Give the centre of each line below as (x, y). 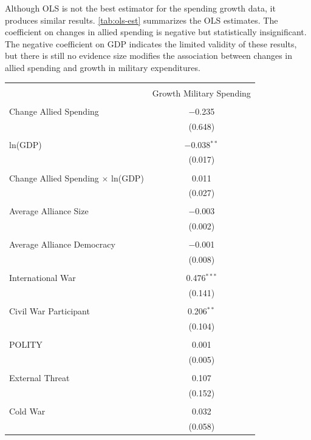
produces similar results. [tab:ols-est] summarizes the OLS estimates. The (142, 20)
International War (43, 278)
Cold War (27, 411)
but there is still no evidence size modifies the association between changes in (149, 56)
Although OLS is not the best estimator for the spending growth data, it (140, 8)
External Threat (39, 378)
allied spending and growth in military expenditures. (103, 67)
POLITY (26, 344)
